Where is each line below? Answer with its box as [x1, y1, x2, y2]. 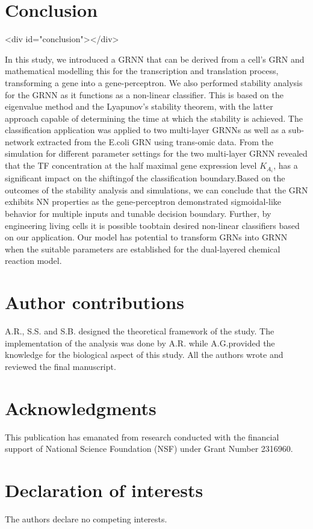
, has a [273, 159, 298, 172]
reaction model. [5, 254, 62, 267]
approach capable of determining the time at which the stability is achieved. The [5, 111, 303, 124]
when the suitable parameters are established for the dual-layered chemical [5, 242, 280, 255]
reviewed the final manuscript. [5, 360, 116, 372]
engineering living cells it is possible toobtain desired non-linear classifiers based [5, 219, 300, 231]
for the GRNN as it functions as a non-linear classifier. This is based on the [5, 88, 284, 101]
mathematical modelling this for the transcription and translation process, [5, 64, 279, 77]
